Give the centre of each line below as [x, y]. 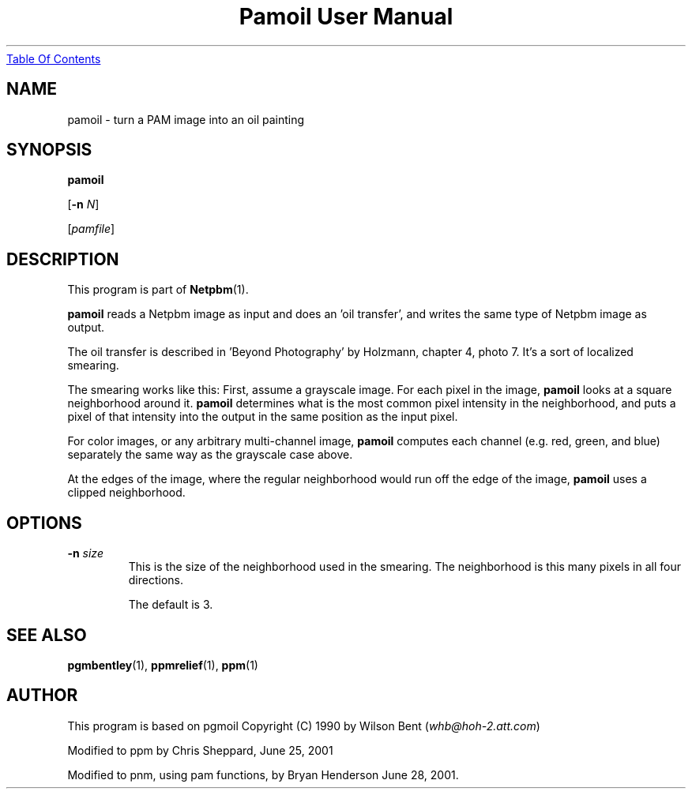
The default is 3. [171, 605]
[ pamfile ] [91, 229]
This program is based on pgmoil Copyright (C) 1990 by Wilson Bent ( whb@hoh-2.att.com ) [304, 726]
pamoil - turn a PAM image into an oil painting [186, 119]
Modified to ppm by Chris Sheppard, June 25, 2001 [200, 750]
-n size [85, 553]
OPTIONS [44, 523]
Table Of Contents [54, 58]
